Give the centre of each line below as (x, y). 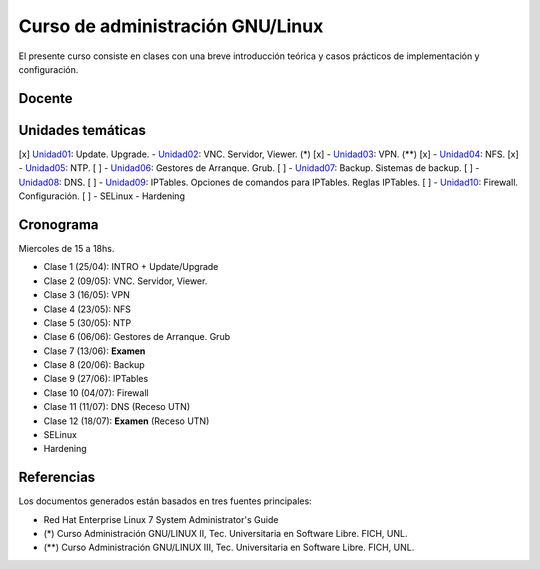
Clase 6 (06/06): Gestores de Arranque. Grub (136, 337)
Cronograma (58, 224)
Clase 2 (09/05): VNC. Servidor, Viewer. (125, 281)
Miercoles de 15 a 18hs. (66, 248)
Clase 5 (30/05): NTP (87, 322)
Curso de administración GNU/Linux (171, 26)
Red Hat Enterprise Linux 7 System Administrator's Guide (161, 519)
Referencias (57, 477)
